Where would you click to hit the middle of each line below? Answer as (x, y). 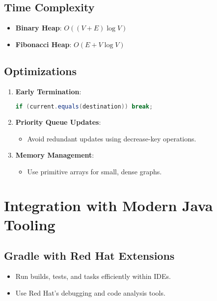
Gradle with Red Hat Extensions (89, 256)
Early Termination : (48, 91)
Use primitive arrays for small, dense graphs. (95, 171)
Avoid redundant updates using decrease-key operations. (112, 138)
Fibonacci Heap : (43, 44)
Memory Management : (55, 155)
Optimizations (41, 70)
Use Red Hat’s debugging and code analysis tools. (90, 292)
